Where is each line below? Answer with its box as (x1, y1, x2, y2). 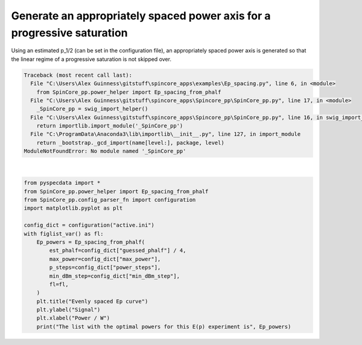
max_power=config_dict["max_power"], (49, 256, 161, 262)
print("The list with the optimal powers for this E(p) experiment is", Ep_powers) (36, 323, 291, 330)
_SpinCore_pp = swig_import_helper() (36, 106, 148, 112)
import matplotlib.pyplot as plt (24, 205, 123, 211)
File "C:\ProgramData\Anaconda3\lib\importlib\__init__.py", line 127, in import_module (30, 131, 301, 138)
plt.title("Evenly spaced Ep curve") (36, 298, 148, 305)
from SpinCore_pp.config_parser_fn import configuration (24, 196, 196, 203)
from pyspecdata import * (24, 179, 101, 187)
